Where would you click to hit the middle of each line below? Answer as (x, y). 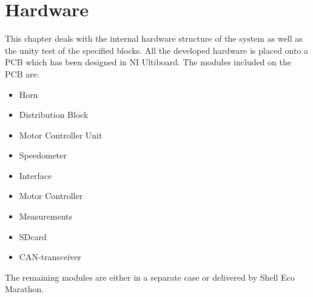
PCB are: (22, 73)
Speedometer (43, 155)
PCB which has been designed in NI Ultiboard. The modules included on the (148, 62)
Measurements (46, 216)
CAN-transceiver (50, 257)
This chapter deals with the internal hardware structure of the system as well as (154, 38)
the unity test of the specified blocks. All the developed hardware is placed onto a (157, 50)
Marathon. (25, 289)
